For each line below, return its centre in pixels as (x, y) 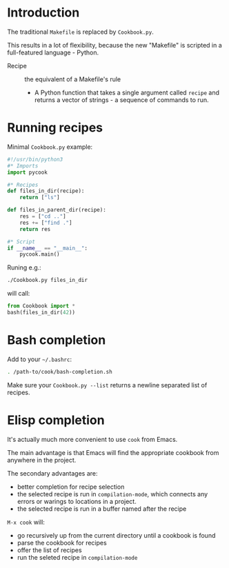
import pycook (28, 172)
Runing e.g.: (24, 267)
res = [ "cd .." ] (43, 216)
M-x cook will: (26, 522)
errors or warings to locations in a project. (77, 501)
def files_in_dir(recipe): (46, 191)
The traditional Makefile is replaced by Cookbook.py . (80, 32)
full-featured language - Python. (53, 52)
